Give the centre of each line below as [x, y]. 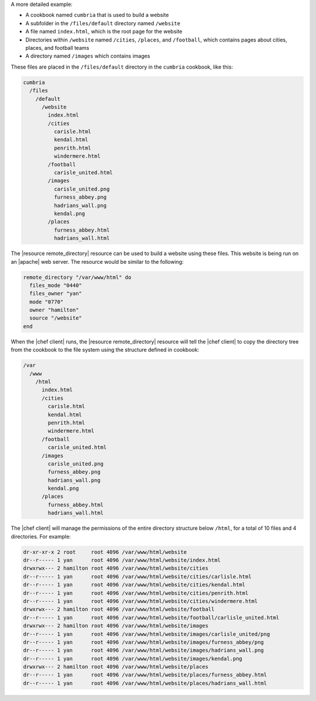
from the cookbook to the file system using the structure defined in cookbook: [105, 350]
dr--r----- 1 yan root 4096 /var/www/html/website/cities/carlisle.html [137, 576]
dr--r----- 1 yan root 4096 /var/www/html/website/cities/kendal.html [134, 585]
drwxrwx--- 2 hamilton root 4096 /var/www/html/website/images [116, 626]
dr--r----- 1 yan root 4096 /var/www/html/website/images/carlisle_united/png [147, 634]
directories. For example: [41, 536]
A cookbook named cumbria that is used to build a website [97, 15]
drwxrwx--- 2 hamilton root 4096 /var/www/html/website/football [119, 609]
